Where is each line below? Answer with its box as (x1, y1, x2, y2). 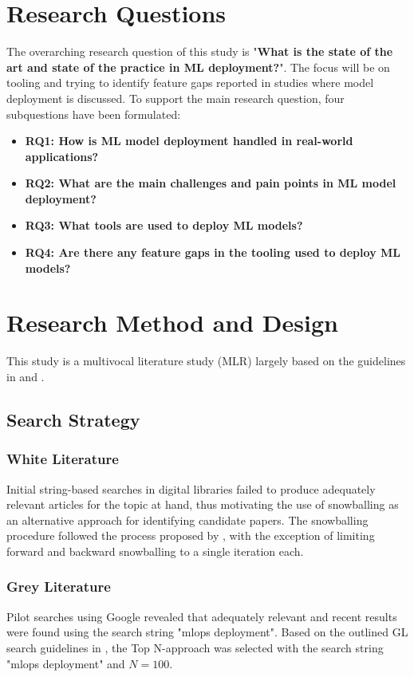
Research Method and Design (6, 306, 338, 339)
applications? (25, 148, 99, 164)
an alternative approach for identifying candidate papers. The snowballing (6, 511, 369, 528)
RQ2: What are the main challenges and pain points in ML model (25, 175, 396, 191)
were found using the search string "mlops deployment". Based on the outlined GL (6, 624, 408, 640)
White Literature (6, 449, 119, 469)
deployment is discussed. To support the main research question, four (6, 89, 345, 106)
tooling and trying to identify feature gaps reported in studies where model (6, 74, 374, 91)
